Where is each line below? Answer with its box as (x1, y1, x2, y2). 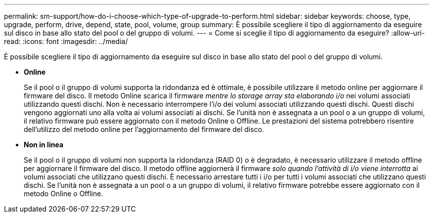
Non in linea (24, 140, 64, 149)
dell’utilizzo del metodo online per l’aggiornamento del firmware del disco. (24, 125, 264, 133)
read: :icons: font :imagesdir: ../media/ (4, 37, 128, 45)
